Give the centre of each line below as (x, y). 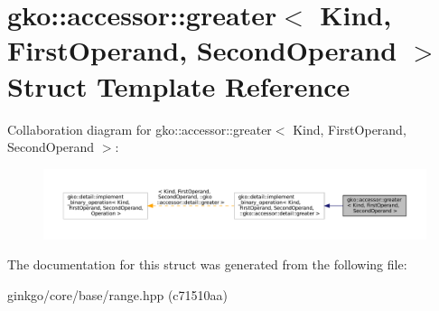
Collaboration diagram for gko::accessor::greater (140, 129)
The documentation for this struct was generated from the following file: (207, 264)
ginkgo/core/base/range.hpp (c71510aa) (118, 294)
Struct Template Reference (179, 85)
